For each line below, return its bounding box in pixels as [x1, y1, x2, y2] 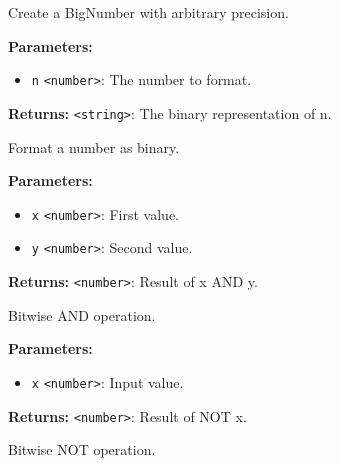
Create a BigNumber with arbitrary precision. [8, 2, 289, 22]
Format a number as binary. [8, 136, 180, 157]
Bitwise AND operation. [8, 304, 156, 325]
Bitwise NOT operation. [8, 439, 156, 460]
